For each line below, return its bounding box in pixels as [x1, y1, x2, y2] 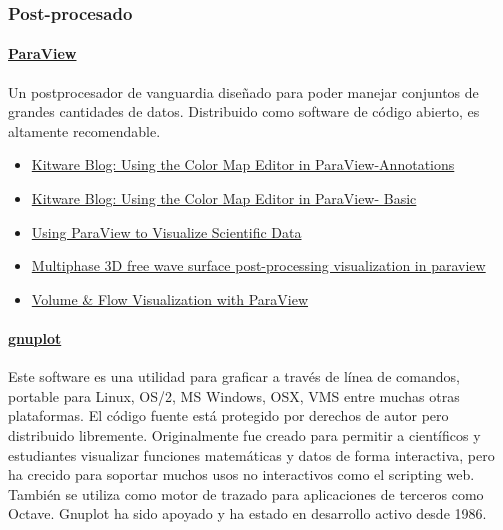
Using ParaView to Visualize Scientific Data [31, 221, 302, 242]
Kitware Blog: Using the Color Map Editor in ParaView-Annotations [31, 154, 455, 175]
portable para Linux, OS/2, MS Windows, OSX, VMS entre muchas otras [8, 385, 460, 406]
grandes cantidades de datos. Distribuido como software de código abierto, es [8, 101, 480, 122]
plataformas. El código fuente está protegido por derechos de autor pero [8, 405, 449, 426]
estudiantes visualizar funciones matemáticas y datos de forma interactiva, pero [8, 444, 495, 465]
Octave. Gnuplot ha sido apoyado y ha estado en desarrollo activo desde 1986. [8, 503, 487, 524]
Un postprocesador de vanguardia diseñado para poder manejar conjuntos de [8, 81, 479, 102]
